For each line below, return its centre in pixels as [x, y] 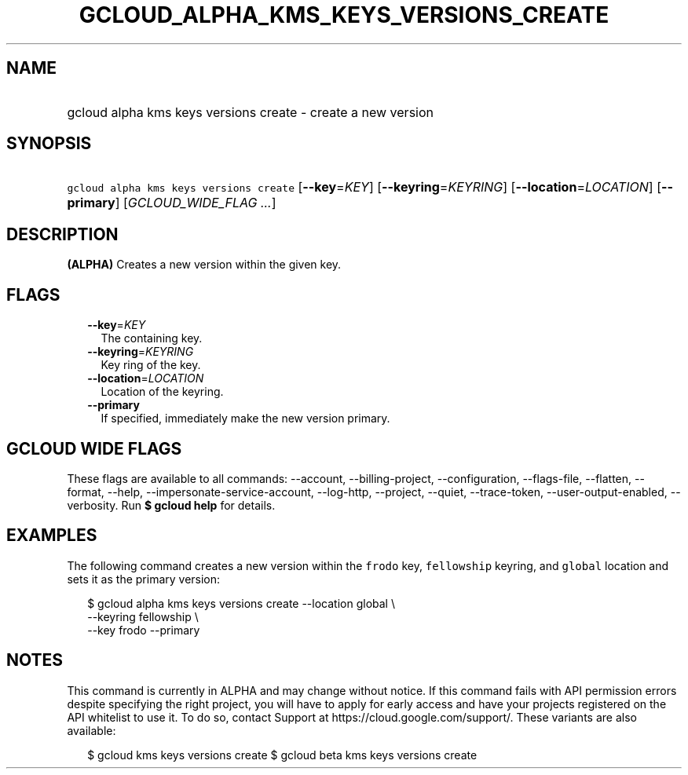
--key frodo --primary [144, 630]
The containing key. [152, 338]
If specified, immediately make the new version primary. [245, 419]
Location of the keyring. [162, 392]
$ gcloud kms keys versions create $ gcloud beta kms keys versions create [282, 755]
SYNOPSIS [49, 144]
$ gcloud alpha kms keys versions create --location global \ [241, 603]
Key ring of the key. [151, 365]
